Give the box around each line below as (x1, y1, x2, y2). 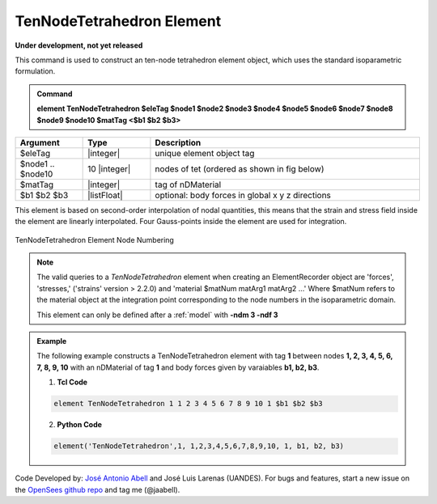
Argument (19, 137, 60, 148)
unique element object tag (155, 147, 255, 159)
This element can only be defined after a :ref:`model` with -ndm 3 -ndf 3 (36, 310, 278, 320)
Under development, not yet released (15, 40, 143, 50)
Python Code (57, 420, 103, 430)
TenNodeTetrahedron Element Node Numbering (15, 235, 174, 244)
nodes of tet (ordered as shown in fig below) (155, 163, 325, 174)
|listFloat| (87, 189, 123, 201)
